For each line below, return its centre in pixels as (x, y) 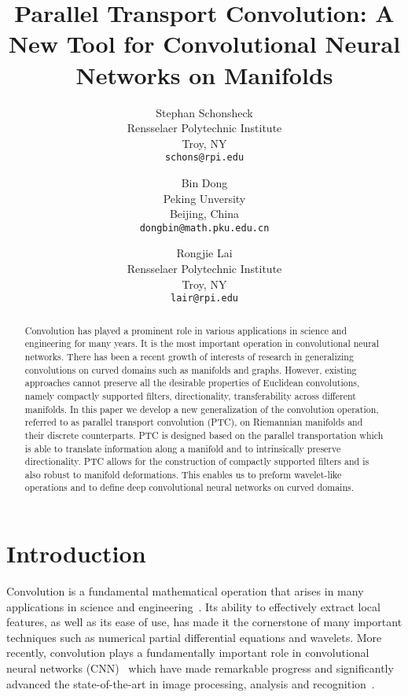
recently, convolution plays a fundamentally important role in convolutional (188, 653)
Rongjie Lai (204, 253)
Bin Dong (204, 182)
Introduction (76, 553)
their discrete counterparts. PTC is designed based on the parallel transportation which (204, 435)
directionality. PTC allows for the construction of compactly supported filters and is (197, 461)
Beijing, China (204, 214)
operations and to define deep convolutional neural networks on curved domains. (189, 487)
